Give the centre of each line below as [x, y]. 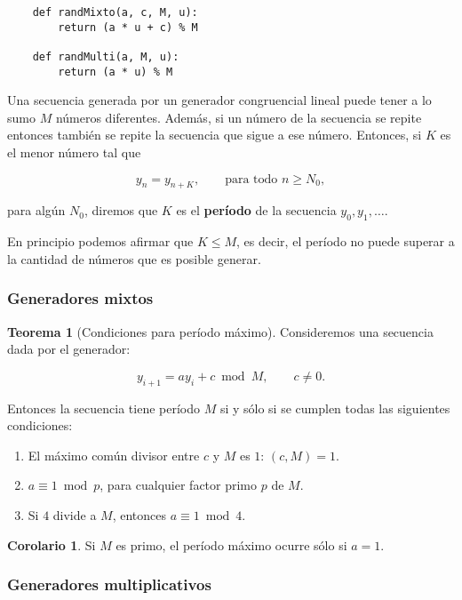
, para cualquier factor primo [179, 485]
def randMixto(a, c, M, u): [115, 12]
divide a [75, 515]
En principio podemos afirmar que [100, 241]
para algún [36, 210]
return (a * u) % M [115, 72]
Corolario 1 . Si [52, 544]
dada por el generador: [69, 349]
